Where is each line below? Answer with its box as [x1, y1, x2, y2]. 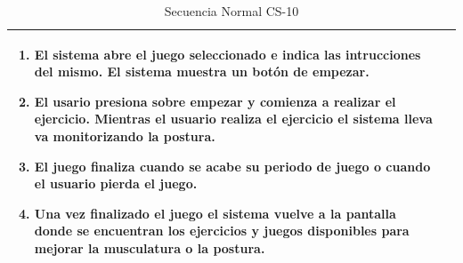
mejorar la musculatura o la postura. [34, 238, 265, 257]
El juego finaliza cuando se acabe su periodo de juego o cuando [34, 156, 431, 175]
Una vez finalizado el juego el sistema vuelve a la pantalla [34, 203, 396, 222]
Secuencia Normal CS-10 [164, 2, 299, 20]
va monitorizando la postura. [34, 126, 215, 145]
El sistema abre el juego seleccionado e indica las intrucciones [34, 44, 421, 63]
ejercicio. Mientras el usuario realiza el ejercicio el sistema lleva [34, 109, 433, 128]
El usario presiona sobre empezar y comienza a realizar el [34, 92, 396, 110]
